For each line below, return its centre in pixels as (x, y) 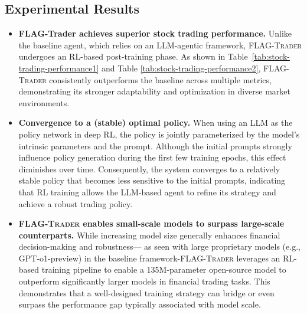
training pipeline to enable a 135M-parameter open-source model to (164, 269)
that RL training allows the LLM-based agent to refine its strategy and (147, 192)
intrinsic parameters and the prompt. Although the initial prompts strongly (155, 145)
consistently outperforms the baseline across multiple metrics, (160, 79)
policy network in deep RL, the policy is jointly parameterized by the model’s (159, 134)
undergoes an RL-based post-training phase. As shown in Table (133, 56)
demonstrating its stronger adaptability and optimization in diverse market (155, 91)
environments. (44, 102)
